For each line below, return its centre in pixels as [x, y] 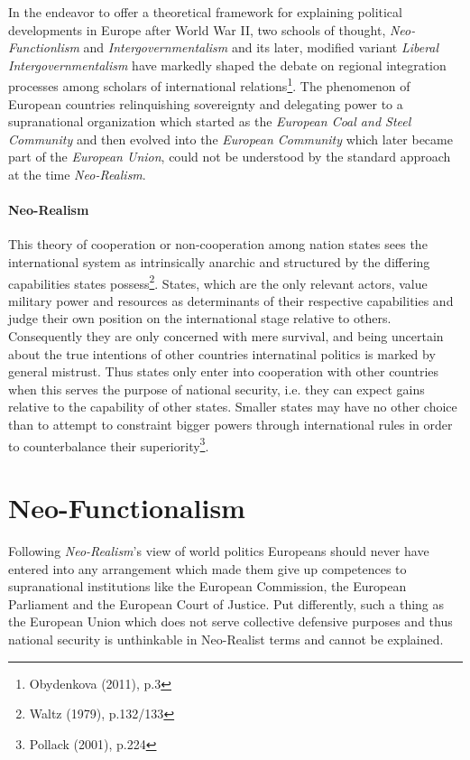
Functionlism [44, 47]
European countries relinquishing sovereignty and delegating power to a [206, 103]
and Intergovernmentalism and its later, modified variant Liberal [261, 47]
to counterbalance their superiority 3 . [109, 444]
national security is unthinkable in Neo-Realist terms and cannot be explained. [226, 639]
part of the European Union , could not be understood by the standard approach [230, 157]
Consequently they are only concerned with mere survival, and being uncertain [226, 336]
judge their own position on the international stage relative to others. [200, 318]
